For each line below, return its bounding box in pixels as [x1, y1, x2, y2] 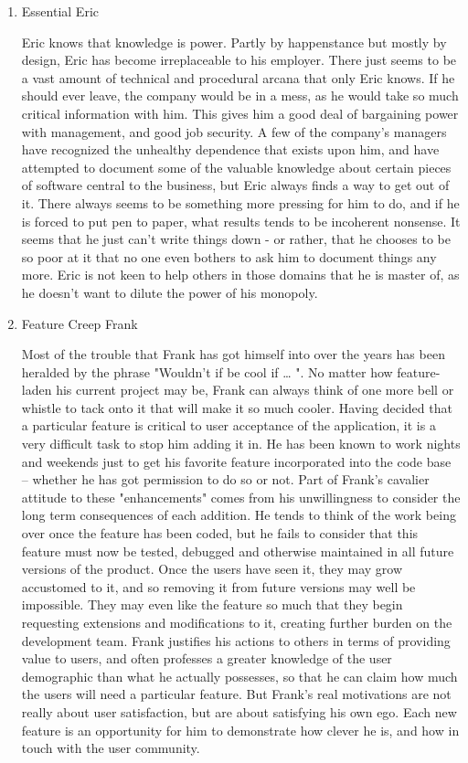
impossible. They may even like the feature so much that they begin [21, 595, 403, 614]
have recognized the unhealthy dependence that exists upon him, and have [21, 140, 440, 159]
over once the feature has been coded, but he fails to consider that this [21, 524, 419, 543]
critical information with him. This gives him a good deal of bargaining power [21, 103, 459, 122]
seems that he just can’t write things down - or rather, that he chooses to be [21, 229, 451, 249]
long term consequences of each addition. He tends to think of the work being [21, 505, 456, 525]
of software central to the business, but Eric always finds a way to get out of [21, 175, 450, 195]
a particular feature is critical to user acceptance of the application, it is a [21, 416, 436, 435]
